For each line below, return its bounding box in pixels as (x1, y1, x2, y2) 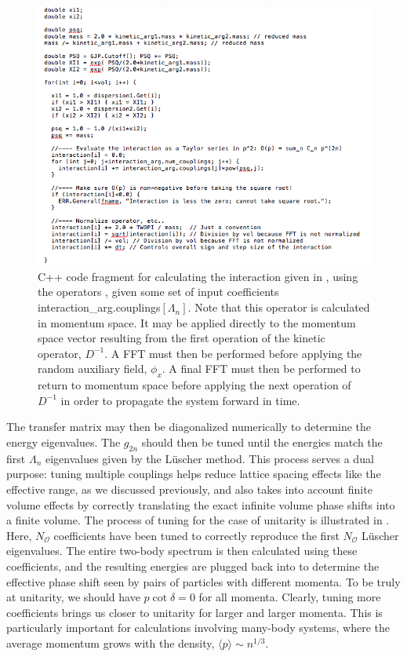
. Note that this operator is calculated (187, 299, 370, 316)
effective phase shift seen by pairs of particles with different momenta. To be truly (6, 573, 401, 589)
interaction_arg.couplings (38, 299, 161, 316)
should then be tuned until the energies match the (141, 434, 383, 450)
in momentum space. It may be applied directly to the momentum (38, 314, 356, 330)
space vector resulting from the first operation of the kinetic (38, 330, 325, 346)
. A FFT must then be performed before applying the (104, 345, 362, 361)
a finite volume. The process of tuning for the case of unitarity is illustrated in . (6, 512, 390, 528)
